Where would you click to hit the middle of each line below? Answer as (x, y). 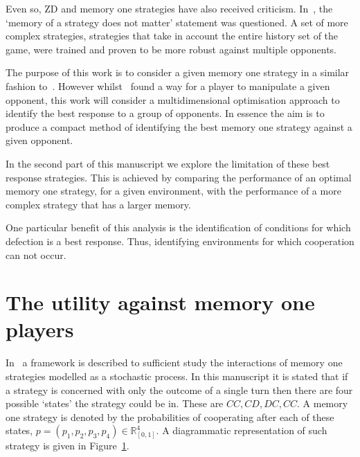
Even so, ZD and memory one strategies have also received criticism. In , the (169, 8)
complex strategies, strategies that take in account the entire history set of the (172, 36)
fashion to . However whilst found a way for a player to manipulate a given (168, 86)
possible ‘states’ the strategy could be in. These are (115, 403)
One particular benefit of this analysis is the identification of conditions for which (178, 227)
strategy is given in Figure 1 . (67, 446)
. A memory (323, 403)
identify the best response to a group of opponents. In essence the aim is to (165, 113)
